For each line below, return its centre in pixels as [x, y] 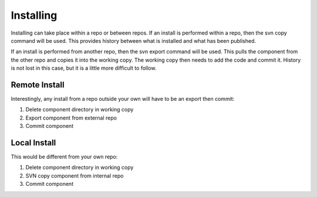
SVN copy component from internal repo [75, 175]
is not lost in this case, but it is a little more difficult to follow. [84, 68]
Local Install [33, 143]
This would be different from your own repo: [64, 157]
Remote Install [38, 85]
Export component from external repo [71, 118]
